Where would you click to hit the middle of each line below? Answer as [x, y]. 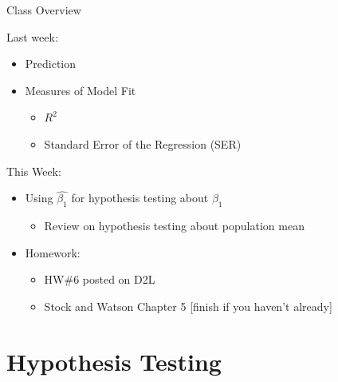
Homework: [53, 252]
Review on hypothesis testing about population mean [174, 226]
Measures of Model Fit [81, 90]
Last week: [32, 36]
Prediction [51, 64]
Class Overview [44, 10]
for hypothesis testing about [140, 198]
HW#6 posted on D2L [100, 279]
